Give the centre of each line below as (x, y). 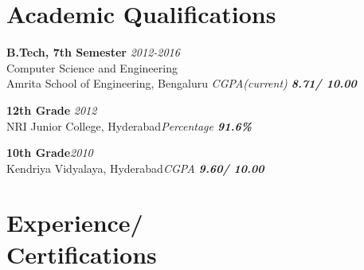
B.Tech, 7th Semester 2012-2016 (93, 52)
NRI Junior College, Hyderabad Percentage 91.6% (129, 125)
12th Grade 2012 (52, 110)
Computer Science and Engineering (92, 67)
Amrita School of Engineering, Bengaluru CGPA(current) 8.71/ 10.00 (182, 83)
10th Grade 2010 (50, 153)
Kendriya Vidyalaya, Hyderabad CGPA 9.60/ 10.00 (135, 168)
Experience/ (75, 223)
